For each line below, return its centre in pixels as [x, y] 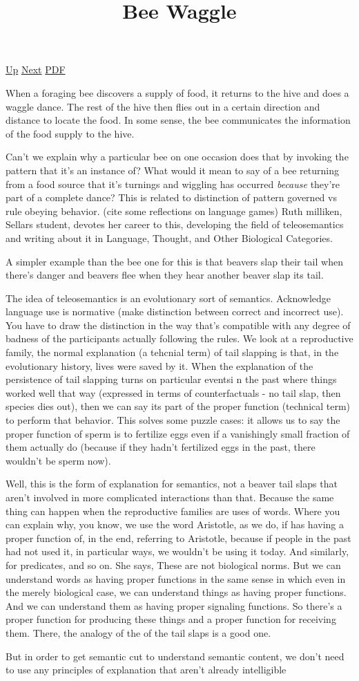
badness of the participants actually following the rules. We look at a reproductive [179, 338]
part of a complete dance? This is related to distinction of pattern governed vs [171, 197]
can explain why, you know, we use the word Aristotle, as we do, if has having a [175, 524]
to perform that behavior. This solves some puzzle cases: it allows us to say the [173, 420]
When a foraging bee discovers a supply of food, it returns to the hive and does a [177, 92]
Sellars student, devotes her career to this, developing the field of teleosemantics [175, 224]
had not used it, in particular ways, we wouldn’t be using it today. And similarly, [177, 551]
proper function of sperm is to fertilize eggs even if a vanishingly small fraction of [178, 433]
